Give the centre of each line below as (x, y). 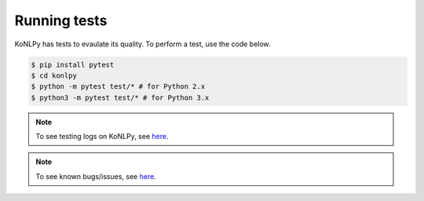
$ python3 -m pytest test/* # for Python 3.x (120, 97)
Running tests (61, 20)
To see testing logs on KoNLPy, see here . (102, 137)
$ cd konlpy (54, 75)
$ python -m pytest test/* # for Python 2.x (118, 87)
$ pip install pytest (73, 64)
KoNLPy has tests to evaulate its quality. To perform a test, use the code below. (143, 44)
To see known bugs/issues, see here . (96, 176)
